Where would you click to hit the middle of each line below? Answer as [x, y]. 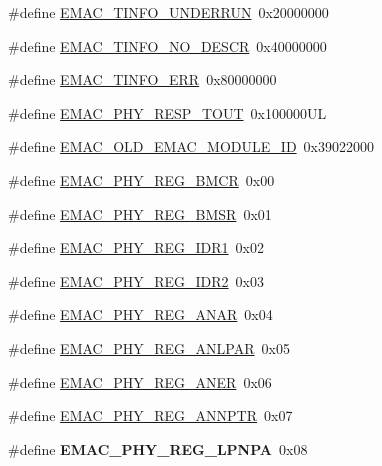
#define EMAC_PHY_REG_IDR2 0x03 [136, 280]
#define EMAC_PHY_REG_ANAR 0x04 [140, 314]
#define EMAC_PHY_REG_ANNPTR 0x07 [150, 415]
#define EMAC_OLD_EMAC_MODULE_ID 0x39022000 [191, 146]
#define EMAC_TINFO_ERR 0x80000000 [142, 79]
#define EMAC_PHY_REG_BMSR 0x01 [140, 213]
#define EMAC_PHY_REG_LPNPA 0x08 [158, 448]
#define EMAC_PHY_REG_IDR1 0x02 [136, 247]
